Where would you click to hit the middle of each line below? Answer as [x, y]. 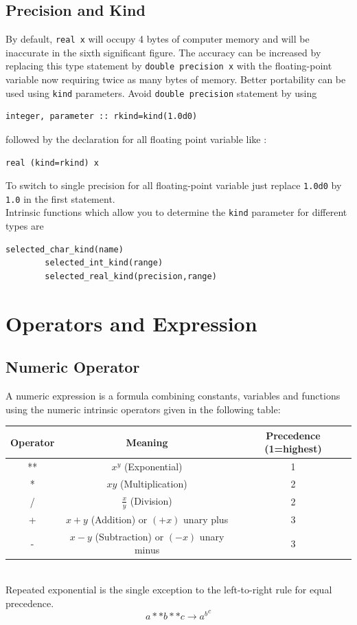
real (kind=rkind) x [53, 163]
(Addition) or [119, 519]
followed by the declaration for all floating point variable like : [136, 139]
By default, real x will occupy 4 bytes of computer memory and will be [158, 39]
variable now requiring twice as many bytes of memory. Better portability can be [176, 79]
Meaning [147, 442]
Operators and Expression [131, 323]
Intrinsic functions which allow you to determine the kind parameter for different [176, 212]
